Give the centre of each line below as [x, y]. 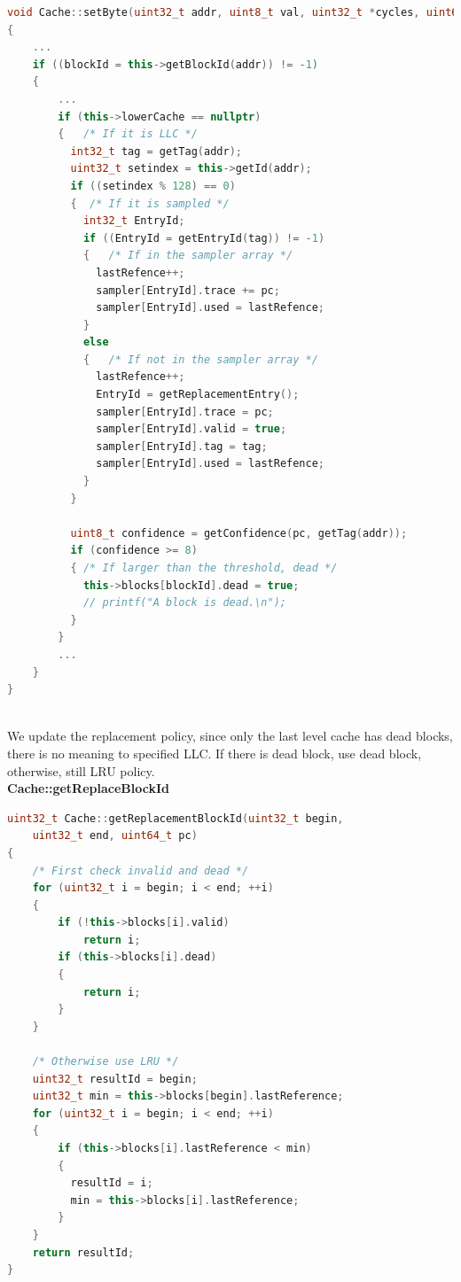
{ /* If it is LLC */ [128, 134]
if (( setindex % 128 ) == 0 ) [153, 186]
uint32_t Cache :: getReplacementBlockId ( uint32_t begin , [176, 818]
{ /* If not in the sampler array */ [200, 359]
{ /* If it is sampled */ [150, 203]
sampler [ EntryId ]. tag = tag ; [182, 446]
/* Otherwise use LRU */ [105, 1062]
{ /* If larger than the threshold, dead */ [204, 568]
